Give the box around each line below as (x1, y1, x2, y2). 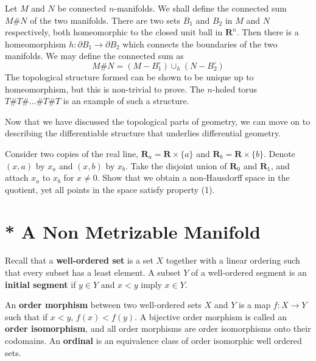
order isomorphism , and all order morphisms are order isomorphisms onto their (5, 322, 311, 335)
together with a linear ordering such (166, 254, 300, 267)
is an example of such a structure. (63, 94, 189, 107)
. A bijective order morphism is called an (135, 310, 287, 323)
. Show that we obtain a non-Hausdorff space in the (97, 171, 290, 184)
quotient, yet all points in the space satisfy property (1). (5, 183, 215, 195)
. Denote (263, 147, 295, 159)
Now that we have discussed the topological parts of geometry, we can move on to (5, 114, 311, 127)
